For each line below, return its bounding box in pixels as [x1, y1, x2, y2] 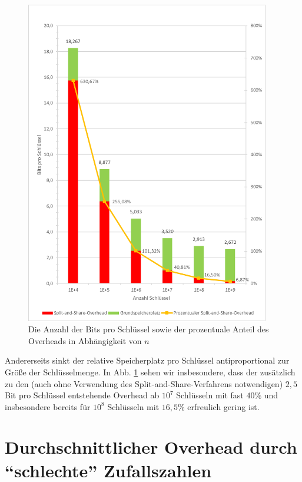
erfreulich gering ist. [187, 400, 260, 412]
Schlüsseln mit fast [176, 389, 244, 401]
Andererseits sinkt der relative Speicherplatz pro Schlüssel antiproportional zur [5, 354, 290, 367]
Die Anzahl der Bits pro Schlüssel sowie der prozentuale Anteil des [28, 323, 269, 335]
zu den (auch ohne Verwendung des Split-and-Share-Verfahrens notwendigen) [5, 377, 283, 389]
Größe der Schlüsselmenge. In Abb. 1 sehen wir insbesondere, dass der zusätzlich [5, 365, 296, 378]
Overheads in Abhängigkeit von [28, 334, 142, 346]
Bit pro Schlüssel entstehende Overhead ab [5, 389, 160, 401]
